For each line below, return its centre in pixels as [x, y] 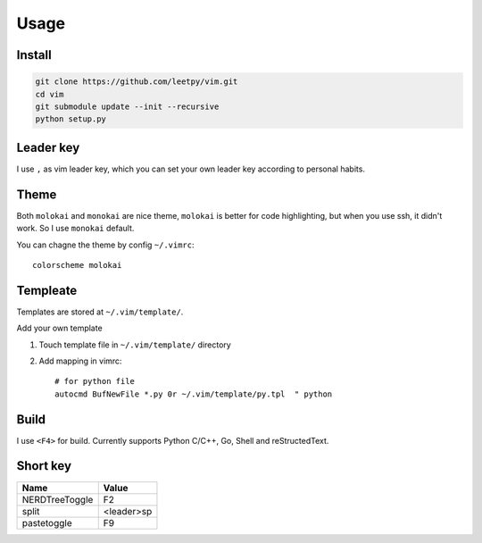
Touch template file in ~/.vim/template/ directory [135, 345]
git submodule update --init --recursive [127, 106]
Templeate [47, 290]
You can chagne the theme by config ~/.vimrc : [106, 245]
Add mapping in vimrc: [80, 361]
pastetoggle [47, 522]
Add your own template [59, 328]
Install [34, 55]
